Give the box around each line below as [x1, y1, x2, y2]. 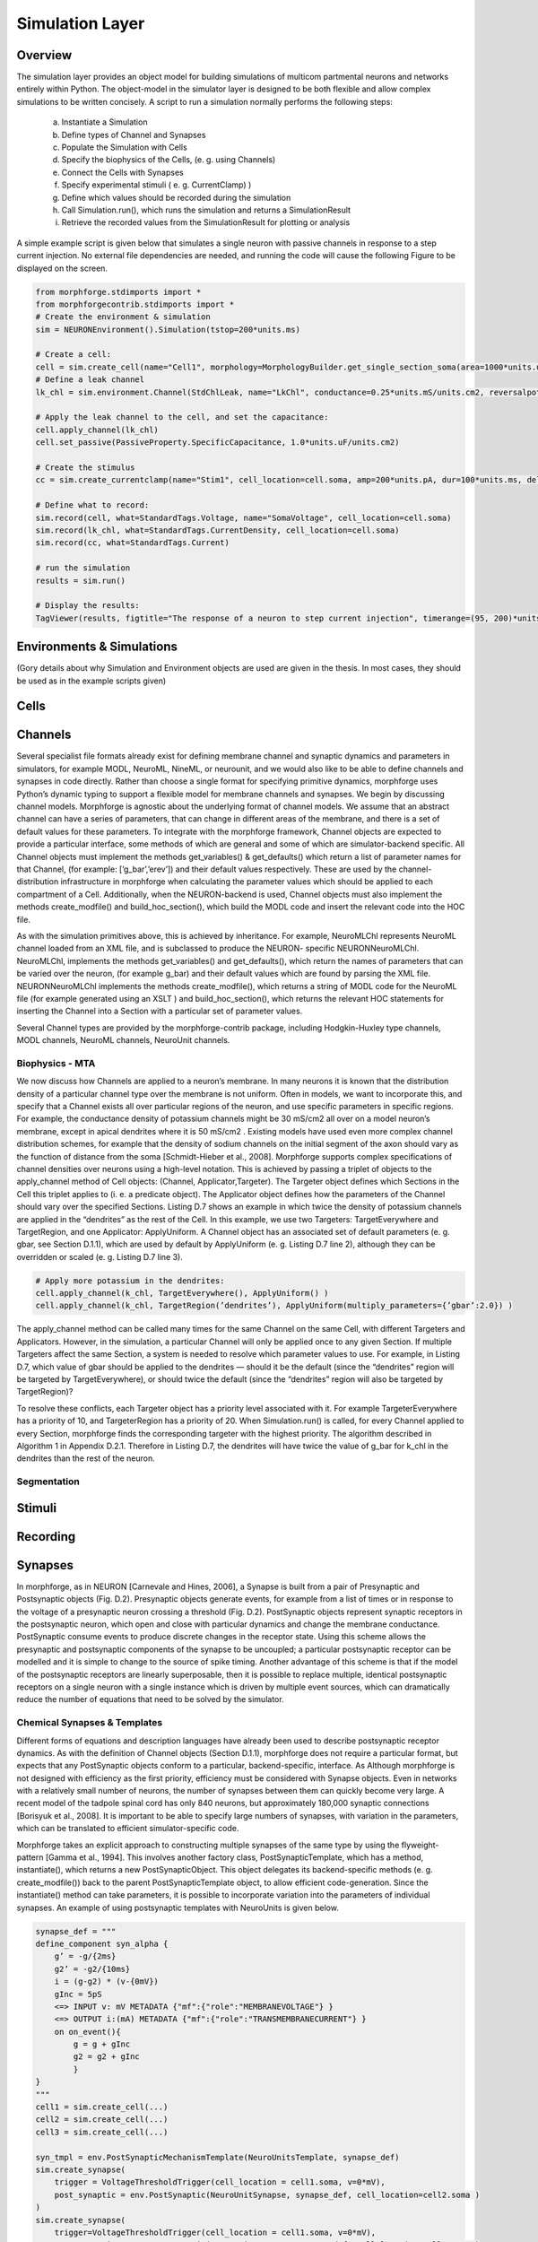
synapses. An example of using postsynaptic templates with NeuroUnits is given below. [16, 1902, 340, 1913]
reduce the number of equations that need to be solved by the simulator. [16, 1694, 284, 1705]
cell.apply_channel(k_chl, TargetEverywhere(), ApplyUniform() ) [35, 1288, 329, 1299]
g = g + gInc [73, 2039, 131, 2049]
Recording [16, 1529, 76, 1544]
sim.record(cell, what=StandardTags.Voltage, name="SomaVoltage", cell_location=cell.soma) [35, 512, 452, 523]
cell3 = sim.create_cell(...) [35, 2126, 169, 2137]
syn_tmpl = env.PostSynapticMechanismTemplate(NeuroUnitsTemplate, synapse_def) [35, 2152, 400, 2162]
